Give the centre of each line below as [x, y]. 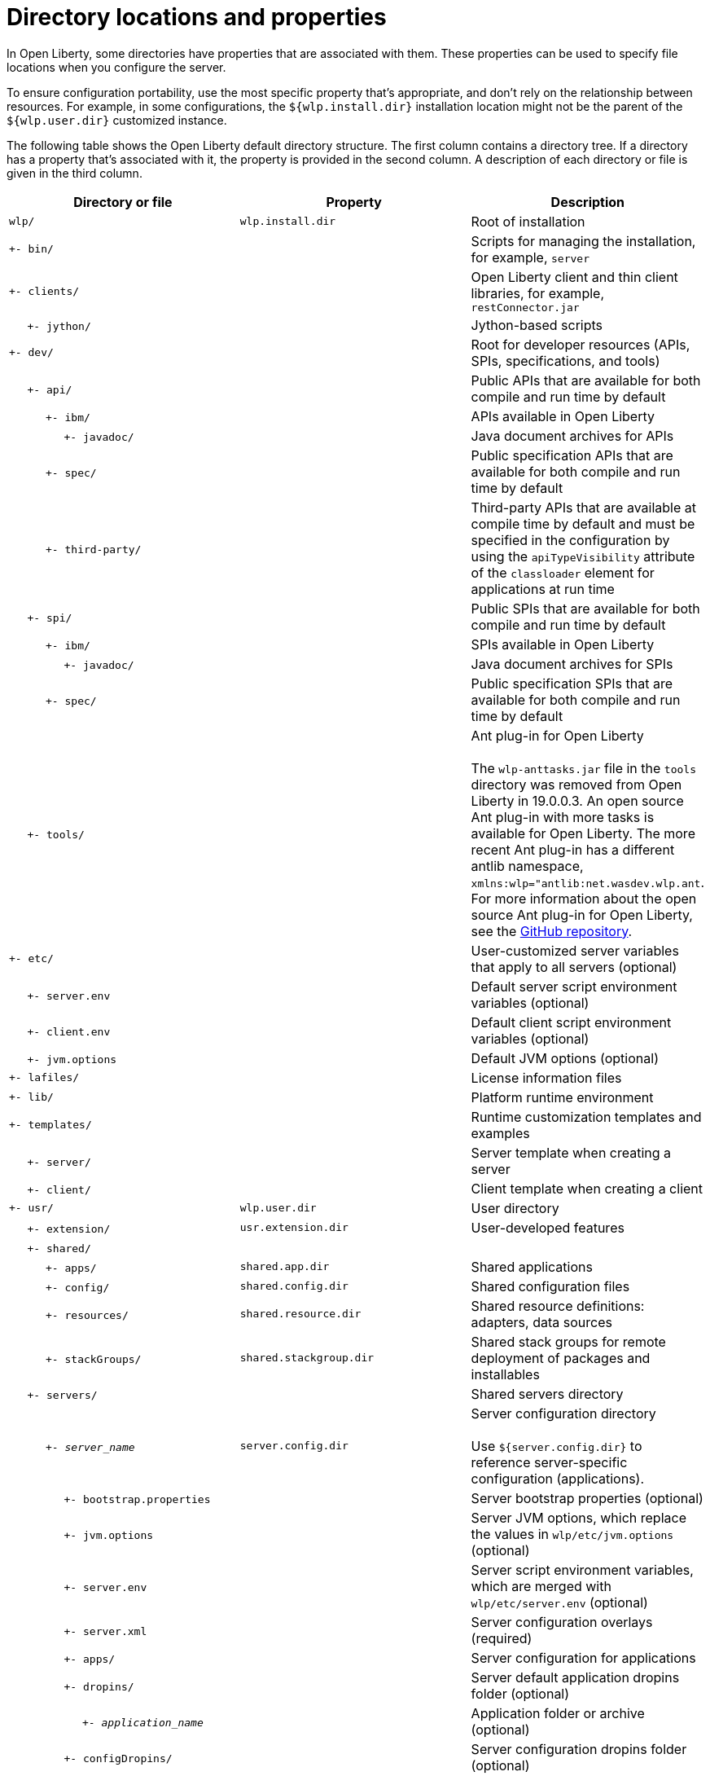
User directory [515, 1208]
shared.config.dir [294, 1286]
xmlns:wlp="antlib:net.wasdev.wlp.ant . [587, 882]
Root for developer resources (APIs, [581, 344]
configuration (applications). [558, 1478]
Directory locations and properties [197, 17]
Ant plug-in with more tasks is [563, 817]
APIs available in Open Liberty [563, 416]
